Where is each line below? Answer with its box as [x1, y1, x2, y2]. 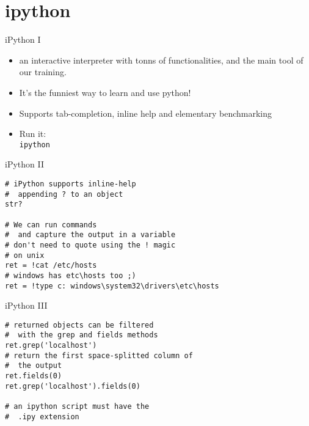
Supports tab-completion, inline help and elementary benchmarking [19, 106, 272, 119]
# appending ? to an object [5, 189, 123, 199]
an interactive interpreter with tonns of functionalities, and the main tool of [19, 53, 304, 66]
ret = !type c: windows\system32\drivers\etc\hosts [5, 281, 219, 290]
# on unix [5, 251, 45, 260]
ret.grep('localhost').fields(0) [5, 381, 140, 391]
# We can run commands [5, 220, 97, 229]
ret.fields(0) [5, 372, 62, 381]
